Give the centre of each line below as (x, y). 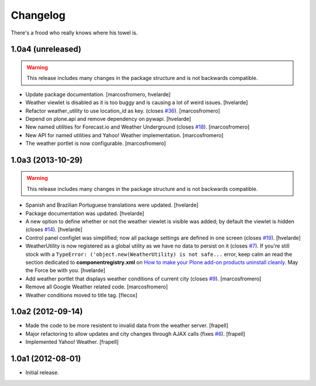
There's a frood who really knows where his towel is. (74, 33)
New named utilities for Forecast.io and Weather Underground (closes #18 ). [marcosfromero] (138, 127)
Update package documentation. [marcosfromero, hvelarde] (98, 94)
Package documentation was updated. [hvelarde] (85, 213)
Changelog (38, 15)
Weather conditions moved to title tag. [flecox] (81, 295)
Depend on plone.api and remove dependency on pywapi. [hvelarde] (108, 119)
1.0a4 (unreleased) (46, 49)
